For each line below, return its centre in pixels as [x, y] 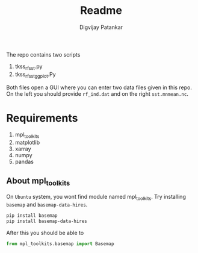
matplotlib [27, 143]
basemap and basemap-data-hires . [47, 205]
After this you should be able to [45, 233]
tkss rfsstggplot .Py [35, 75]
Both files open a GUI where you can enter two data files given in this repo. [99, 87]
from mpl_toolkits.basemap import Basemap [60, 244]
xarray [23, 149]
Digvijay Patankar [101, 27]
